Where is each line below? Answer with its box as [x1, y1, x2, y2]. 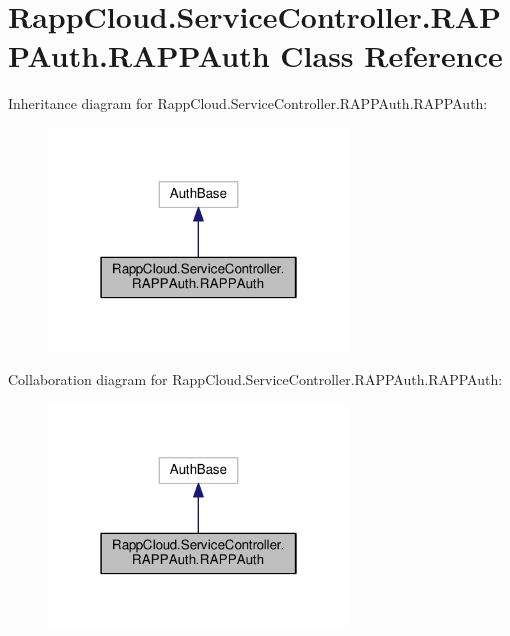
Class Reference [280, 35, 503, 76]
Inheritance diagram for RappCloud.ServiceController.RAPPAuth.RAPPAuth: [8, 93, 488, 114]
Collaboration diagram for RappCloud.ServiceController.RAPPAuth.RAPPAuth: [8, 369, 503, 390]
